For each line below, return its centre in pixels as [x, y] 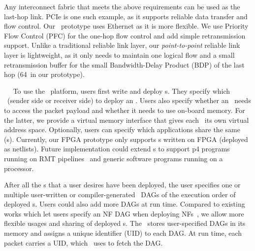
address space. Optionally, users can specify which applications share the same [122, 129]
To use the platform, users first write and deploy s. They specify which [122, 90]
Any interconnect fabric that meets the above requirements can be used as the [122, 6]
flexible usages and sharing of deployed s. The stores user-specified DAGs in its [125, 223]
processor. [19, 168]
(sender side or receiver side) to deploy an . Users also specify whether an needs [129, 100]
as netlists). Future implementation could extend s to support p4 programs [117, 149]
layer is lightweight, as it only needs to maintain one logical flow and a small [119, 54]
